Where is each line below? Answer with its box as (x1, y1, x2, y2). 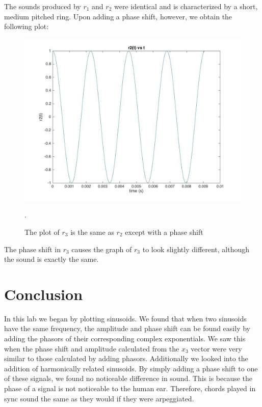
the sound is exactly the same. (4, 254, 99, 264)
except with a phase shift (125, 226, 203, 237)
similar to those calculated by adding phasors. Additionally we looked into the (4, 353, 248, 364)
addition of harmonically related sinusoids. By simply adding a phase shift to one (4, 363, 258, 373)
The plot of (24, 226, 60, 237)
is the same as (70, 226, 114, 237)
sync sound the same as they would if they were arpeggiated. (4, 393, 194, 403)
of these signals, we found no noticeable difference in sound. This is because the (4, 373, 253, 384)
